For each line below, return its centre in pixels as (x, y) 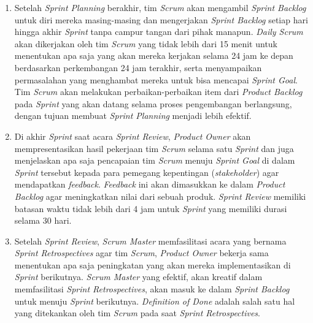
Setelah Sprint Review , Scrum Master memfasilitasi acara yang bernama (150, 241)
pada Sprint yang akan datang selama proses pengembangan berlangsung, (153, 103)
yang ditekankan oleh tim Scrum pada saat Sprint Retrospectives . (137, 313)
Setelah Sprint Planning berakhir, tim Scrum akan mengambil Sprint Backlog (160, 7)
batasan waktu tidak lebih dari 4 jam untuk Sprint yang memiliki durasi (151, 208)
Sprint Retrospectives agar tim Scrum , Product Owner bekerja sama (141, 253)
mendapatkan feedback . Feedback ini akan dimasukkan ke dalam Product (150, 184)
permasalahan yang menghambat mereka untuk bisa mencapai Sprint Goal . (156, 79)
